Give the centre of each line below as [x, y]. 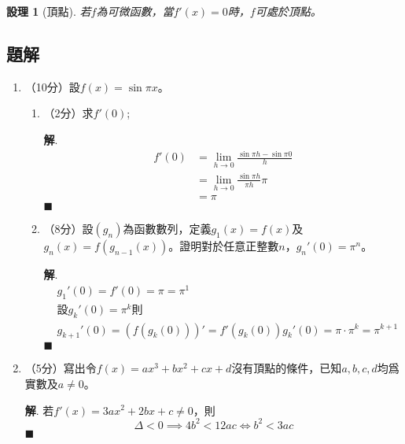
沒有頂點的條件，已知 [287, 368]
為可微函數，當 [135, 11]
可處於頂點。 [288, 11]
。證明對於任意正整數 [224, 246]
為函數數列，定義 [167, 229]
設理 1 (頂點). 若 [49, 11]
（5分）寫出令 [61, 368]
